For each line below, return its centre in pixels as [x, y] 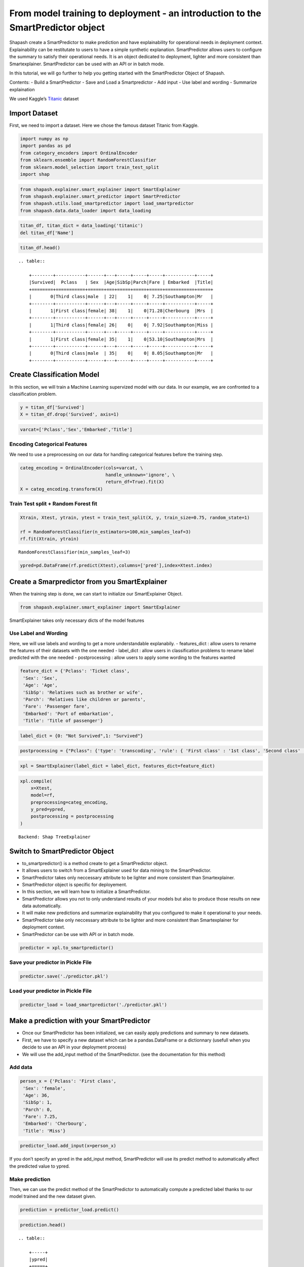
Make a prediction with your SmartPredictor [80, 1021]
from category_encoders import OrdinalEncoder [79, 153]
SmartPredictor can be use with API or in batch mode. [78, 934]
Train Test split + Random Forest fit [53, 504]
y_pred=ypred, [48, 809]
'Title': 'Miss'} [44, 1131]
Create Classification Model [54, 375]
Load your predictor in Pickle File [51, 991]
